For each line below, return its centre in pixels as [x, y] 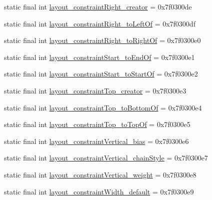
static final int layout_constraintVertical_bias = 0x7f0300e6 [96, 141]
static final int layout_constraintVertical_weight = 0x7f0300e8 [100, 174]
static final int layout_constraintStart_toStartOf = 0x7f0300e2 [101, 74]
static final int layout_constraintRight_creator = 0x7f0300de [98, 6]
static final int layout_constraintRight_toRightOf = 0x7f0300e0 [102, 40]
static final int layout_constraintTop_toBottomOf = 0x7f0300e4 [103, 107]
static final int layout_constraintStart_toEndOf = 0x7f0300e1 [99, 57]
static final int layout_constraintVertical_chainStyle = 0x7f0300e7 [106, 158]
